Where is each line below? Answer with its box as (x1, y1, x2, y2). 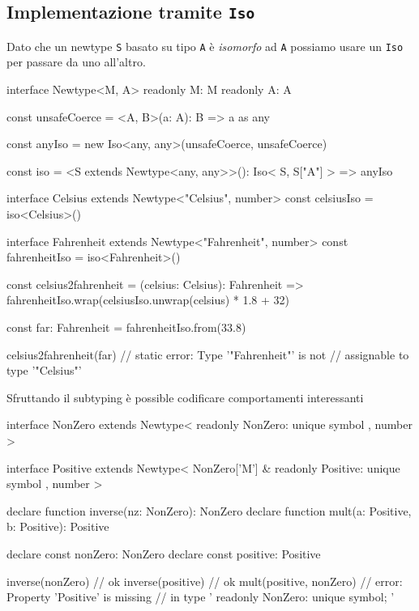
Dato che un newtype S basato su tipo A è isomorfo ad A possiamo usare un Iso (6, 37, 404, 54)
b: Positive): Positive (6, 518, 109, 535)
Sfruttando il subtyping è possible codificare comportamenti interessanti (6, 388, 364, 405)
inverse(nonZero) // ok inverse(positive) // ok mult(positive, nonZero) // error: (6, 572, 403, 589)
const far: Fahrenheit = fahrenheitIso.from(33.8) (6, 318, 246, 335)
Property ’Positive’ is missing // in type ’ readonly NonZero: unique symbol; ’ (6, 588, 395, 605)
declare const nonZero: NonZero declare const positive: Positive (6, 545, 321, 562)
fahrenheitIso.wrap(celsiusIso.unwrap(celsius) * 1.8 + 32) (6, 291, 290, 308)
